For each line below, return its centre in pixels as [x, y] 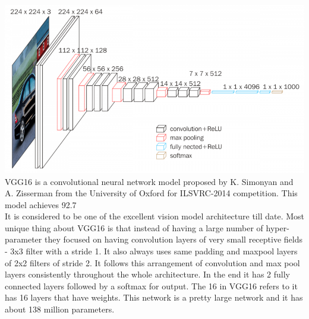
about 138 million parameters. [60, 309]
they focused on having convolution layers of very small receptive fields [173, 239]
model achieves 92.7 [41, 204]
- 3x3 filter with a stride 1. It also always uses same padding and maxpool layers [151, 251]
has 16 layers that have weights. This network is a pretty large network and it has [154, 297]
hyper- [278, 227]
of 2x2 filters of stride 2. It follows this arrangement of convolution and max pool [152, 262]
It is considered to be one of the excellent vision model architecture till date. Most [154, 216]
